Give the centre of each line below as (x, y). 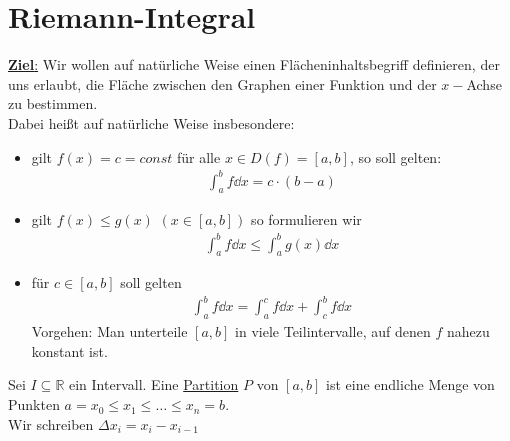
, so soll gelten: (395, 156)
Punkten (34, 404)
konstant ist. (69, 350)
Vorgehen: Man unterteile (109, 331)
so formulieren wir (306, 219)
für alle (199, 156)
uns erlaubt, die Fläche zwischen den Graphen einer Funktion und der (222, 83)
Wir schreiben (51, 423)
